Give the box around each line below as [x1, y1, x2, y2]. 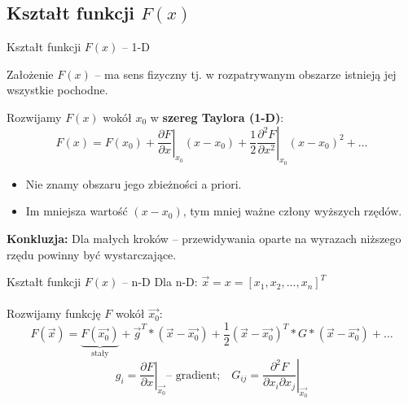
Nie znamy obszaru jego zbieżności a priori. [25, 175, 242, 192]
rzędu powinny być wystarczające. [7, 245, 177, 263]
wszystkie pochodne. [7, 81, 108, 98]
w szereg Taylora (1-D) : [150, 108, 284, 125]
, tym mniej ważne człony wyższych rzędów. [182, 202, 402, 219]
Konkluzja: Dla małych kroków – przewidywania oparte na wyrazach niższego [7, 229, 401, 246]
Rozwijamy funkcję [7, 305, 101, 322]
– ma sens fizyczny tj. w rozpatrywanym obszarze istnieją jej [94, 65, 397, 82]
